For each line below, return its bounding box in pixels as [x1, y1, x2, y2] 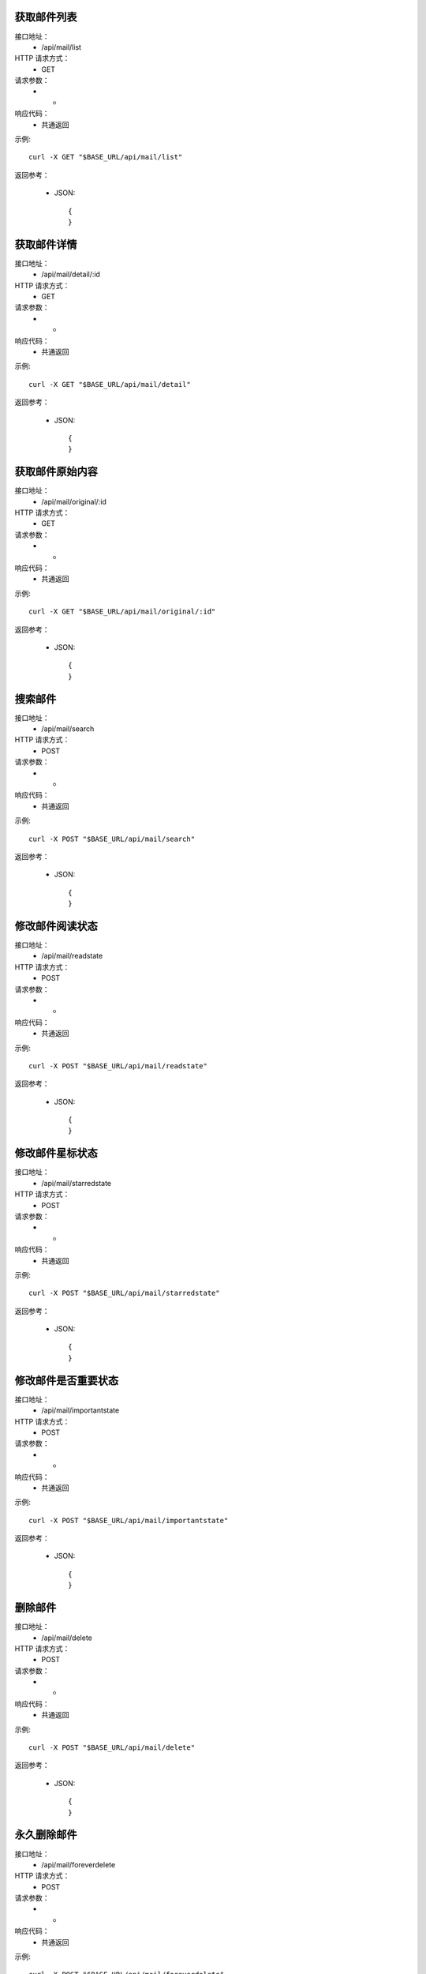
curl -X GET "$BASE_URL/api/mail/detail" [28, 380, 191, 388]
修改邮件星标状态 [14, 1146, 98, 1160]
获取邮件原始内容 [14, 465, 98, 478]
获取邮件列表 [14, 10, 77, 24]
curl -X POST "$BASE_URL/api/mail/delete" [28, 1743, 196, 1752]
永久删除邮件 [14, 1828, 77, 1841]
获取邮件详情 [14, 238, 77, 251]
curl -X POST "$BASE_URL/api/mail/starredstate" [28, 1289, 220, 1298]
